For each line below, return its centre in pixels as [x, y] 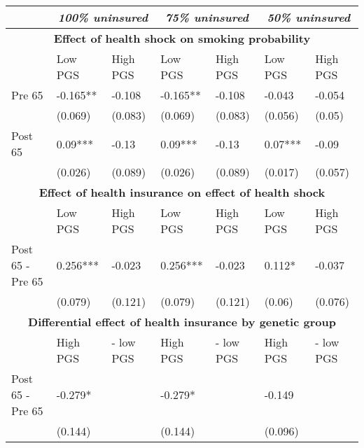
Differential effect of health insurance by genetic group [182, 322]
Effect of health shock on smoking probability [182, 38]
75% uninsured [207, 17]
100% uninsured [103, 17]
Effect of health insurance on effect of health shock [182, 192]
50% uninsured [309, 17]
